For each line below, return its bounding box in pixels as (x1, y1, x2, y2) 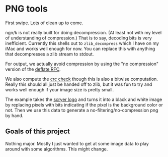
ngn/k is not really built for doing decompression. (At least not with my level (5, 29, 162, 35)
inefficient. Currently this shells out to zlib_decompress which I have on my (5, 40, 159, 46)
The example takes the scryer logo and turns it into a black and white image (5, 96, 162, 102)
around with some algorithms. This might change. (5, 146, 108, 152)
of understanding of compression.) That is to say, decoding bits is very (5, 35, 152, 41)
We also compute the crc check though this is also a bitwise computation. (5, 76, 158, 82)
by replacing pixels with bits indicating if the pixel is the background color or (5, 101, 163, 108)
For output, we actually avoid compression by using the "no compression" (5, 61, 159, 67)
